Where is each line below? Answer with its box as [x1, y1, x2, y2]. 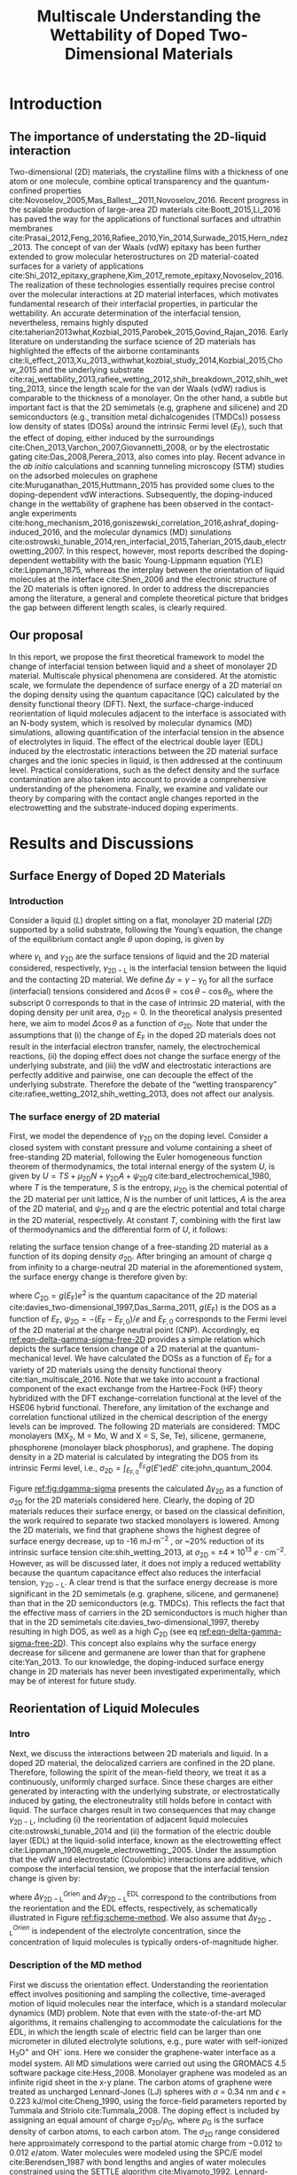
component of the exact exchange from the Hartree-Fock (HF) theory [9, 1384, 263, 1394]
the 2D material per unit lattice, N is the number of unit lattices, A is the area [9, 1193, 286, 1204]
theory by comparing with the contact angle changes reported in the [9, 792, 260, 804]
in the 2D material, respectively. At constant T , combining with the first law [9, 1214, 282, 1225]
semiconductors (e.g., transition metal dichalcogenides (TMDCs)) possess [9, 412, 281, 422]
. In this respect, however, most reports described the [61, 546, 258, 556]
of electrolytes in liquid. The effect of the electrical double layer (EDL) [9, 736, 264, 747]
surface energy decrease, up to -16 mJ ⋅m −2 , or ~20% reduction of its [9, 1535, 265, 1547]
